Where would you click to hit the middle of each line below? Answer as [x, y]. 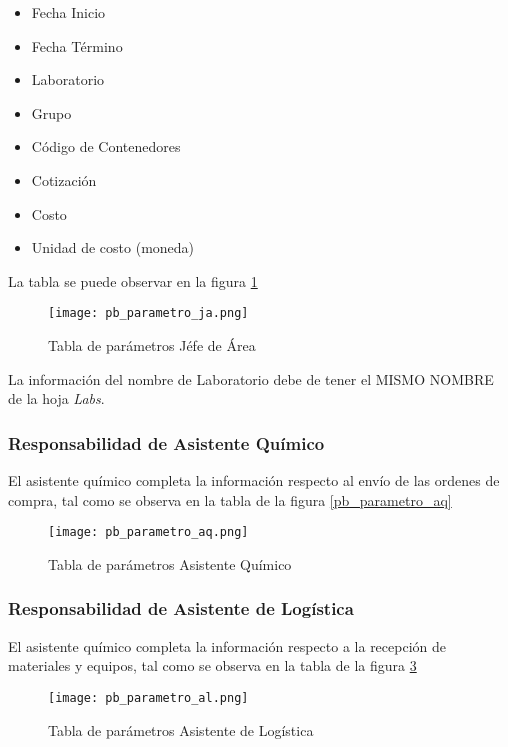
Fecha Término [77, 45]
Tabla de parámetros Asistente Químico [170, 563]
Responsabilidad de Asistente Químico [166, 442]
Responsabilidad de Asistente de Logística [181, 608]
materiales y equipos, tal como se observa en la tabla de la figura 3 [212, 665]
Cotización [64, 179]
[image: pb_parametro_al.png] [148, 697]
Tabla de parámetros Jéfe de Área [152, 345]
